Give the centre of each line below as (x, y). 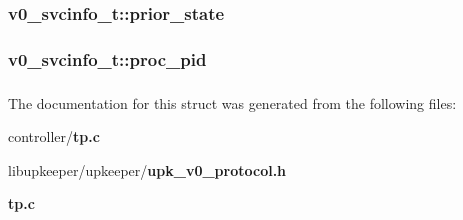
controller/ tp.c (54, 136)
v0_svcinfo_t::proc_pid (107, 58)
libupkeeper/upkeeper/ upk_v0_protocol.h (147, 169)
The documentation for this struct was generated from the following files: (232, 102)
